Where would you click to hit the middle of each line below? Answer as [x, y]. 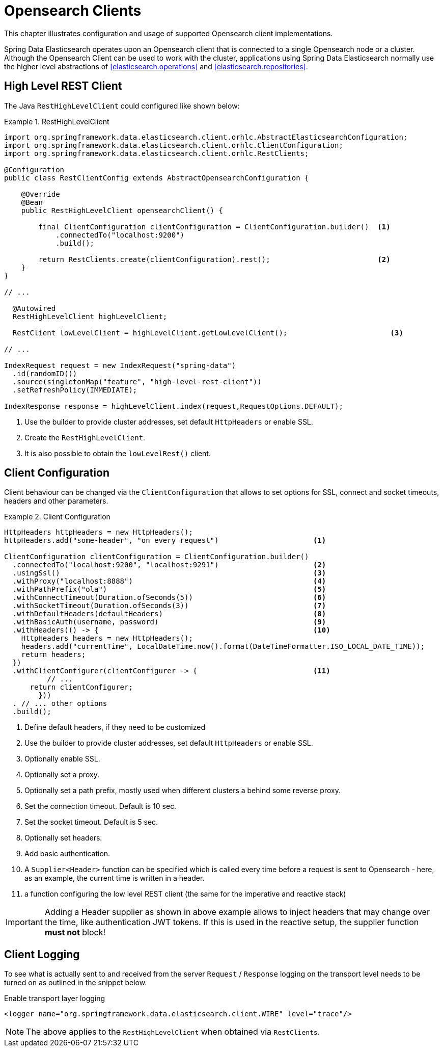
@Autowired [34, 308]
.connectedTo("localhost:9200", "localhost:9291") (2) [169, 565]
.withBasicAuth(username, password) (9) [169, 622]
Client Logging [42, 954]
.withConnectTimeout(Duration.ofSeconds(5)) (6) [169, 598]
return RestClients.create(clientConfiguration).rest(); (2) [214, 259]
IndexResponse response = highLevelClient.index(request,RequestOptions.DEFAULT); [174, 406]
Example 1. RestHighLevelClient [57, 121]
